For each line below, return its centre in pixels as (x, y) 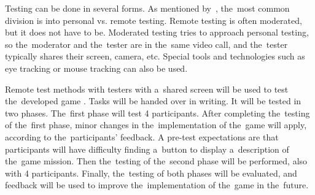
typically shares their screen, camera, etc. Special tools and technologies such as (155, 56)
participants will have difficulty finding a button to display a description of (147, 149)
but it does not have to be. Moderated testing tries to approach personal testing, (157, 32)
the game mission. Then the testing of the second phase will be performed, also (156, 161)
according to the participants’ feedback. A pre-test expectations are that (142, 136)
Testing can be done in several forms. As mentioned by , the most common (147, 8)
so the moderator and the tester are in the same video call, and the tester (146, 44)
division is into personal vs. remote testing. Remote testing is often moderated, (154, 20)
